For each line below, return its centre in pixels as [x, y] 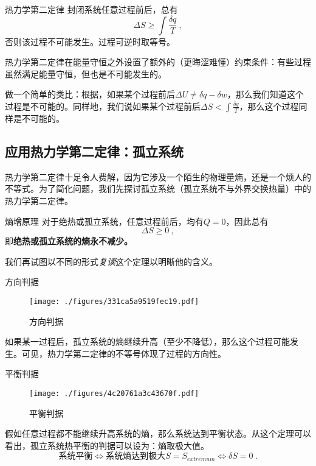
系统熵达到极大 [136, 457]
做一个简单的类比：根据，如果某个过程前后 [90, 94]
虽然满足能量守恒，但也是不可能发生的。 [86, 73]
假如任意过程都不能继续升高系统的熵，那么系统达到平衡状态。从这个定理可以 [158, 433]
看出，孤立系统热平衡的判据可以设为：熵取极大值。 [107, 445]
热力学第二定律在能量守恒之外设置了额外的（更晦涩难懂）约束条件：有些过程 [158, 62]
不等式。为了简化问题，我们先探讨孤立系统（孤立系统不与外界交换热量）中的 [158, 189]
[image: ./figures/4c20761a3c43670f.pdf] [114, 393]
